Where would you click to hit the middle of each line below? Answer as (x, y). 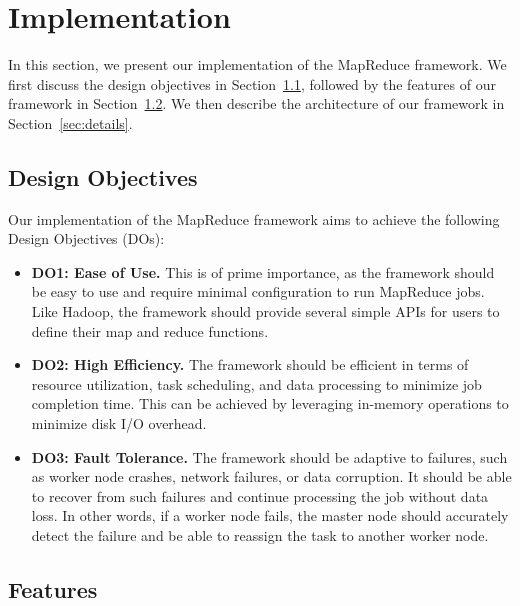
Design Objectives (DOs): (86, 238)
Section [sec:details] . (70, 122)
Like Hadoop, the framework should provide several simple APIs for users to (265, 311)
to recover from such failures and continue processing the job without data (260, 495)
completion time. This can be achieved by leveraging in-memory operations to (270, 403)
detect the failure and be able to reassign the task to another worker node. (260, 535)
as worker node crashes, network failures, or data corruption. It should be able (271, 476)
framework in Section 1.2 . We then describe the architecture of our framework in (256, 103)
